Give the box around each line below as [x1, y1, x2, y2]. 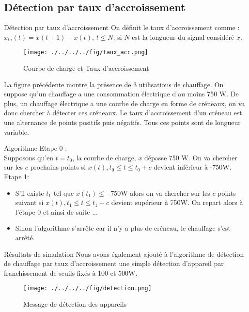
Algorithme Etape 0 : [4, 143, 67, 153]
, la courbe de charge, [72, 152, 136, 162]
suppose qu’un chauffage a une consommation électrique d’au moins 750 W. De [4, 89, 239, 99]
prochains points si [30, 162, 86, 172]
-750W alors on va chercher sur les [108, 187, 210, 198]
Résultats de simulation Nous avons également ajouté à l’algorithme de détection [4, 249, 244, 259]
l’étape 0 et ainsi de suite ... [15, 206, 98, 217]
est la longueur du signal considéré [132, 31, 234, 42]
